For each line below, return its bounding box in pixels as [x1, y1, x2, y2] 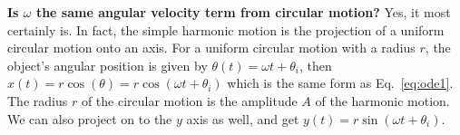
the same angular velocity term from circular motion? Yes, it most [35, 3, 451, 21]
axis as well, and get [186, 109, 299, 128]
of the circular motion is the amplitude [81, 91, 298, 110]
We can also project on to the [7, 109, 172, 128]
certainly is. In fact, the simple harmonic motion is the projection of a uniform [7, 20, 445, 39]
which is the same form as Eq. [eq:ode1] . [227, 73, 454, 92]
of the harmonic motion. [315, 91, 450, 110]
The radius [7, 91, 68, 110]
